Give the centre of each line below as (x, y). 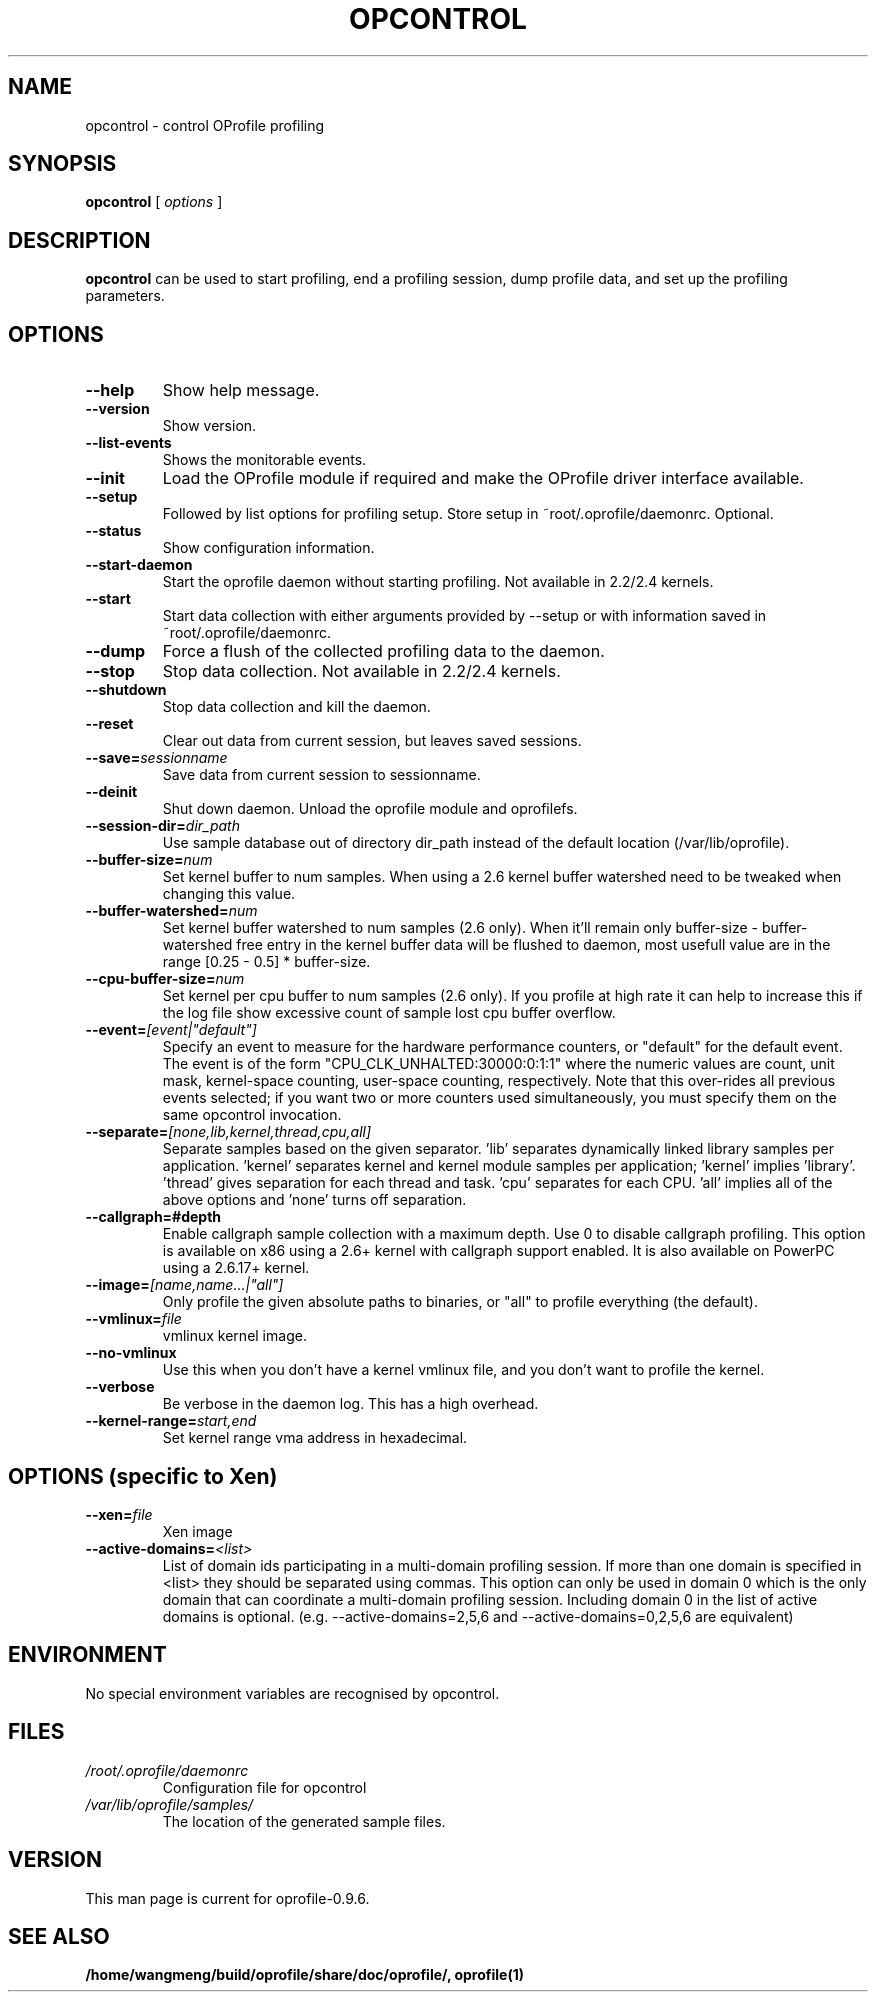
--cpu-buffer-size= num (165, 979)
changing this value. (229, 894)
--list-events (128, 443)
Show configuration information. (268, 548)
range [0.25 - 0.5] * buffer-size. (266, 962)
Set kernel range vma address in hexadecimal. (315, 1438)
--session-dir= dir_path (162, 826)
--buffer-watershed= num (171, 911)
